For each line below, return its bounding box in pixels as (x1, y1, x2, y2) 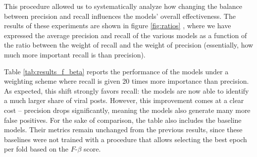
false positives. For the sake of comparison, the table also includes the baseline (4, 114, 242, 125)
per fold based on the (4, 144, 69, 154)
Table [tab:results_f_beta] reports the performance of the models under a (4, 66, 229, 76)
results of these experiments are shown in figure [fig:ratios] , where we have (4, 20, 231, 31)
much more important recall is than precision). (4, 49, 146, 59)
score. (83, 144, 101, 154)
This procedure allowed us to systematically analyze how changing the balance (4, 1, 243, 11)
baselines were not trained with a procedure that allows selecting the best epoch (4, 134, 247, 144)
